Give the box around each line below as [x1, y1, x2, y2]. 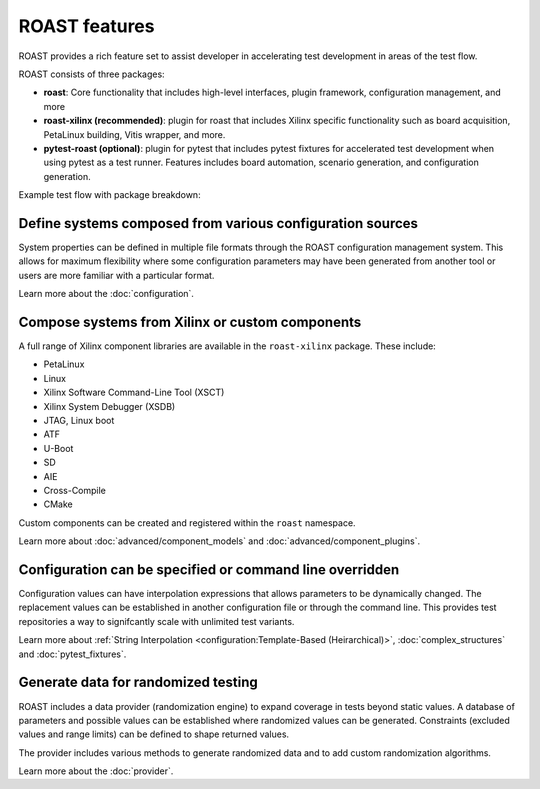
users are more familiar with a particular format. [18, 269, 215, 281]
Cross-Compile [43, 484, 107, 496]
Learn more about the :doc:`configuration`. [18, 288, 195, 300]
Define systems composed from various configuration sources [18, 215, 419, 232]
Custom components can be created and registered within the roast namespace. [18, 516, 356, 529]
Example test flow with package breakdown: [18, 189, 201, 201]
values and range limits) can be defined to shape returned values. [18, 728, 290, 740]
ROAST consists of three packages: [18, 68, 165, 80]
